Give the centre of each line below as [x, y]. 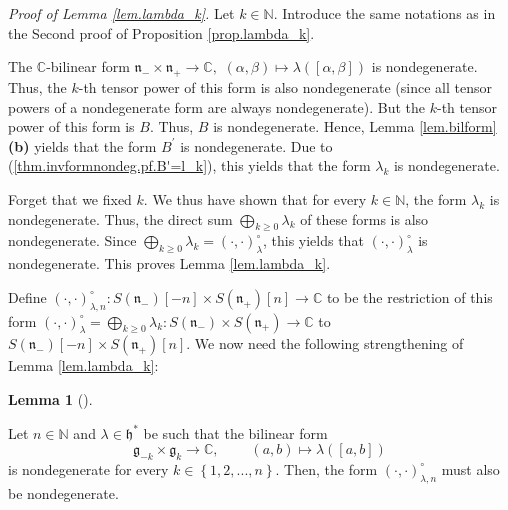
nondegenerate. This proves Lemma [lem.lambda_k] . [169, 263]
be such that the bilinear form [235, 432]
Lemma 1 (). [50, 398]
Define [27, 296]
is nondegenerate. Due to [256, 145]
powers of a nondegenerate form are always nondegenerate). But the [217, 106]
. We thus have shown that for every [255, 198]
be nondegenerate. [63, 492]
